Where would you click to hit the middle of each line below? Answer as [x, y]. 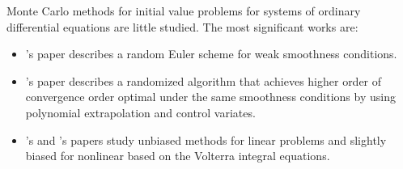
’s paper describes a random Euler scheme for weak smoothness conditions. [211, 54]
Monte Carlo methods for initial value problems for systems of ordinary [184, 11]
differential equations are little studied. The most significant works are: [182, 26]
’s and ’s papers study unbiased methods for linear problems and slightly [206, 139]
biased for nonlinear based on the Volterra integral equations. [178, 156]
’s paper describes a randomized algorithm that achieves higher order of [204, 80]
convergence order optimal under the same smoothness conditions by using [210, 97]
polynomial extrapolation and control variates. [140, 112]
